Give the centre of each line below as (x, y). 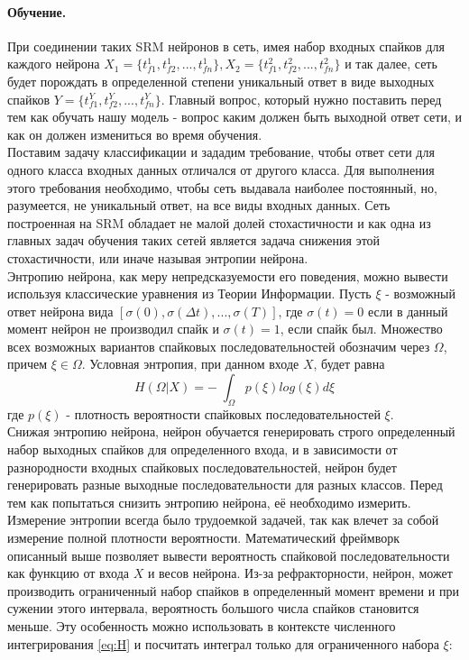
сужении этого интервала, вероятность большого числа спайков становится (213, 608)
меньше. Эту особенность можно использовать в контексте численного (202, 626)
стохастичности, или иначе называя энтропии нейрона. (158, 257)
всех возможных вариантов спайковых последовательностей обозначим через (219, 346)
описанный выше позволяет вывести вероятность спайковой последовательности (229, 555)
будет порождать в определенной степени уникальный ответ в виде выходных (221, 81)
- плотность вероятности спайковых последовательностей (223, 413)
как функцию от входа (68, 573)
